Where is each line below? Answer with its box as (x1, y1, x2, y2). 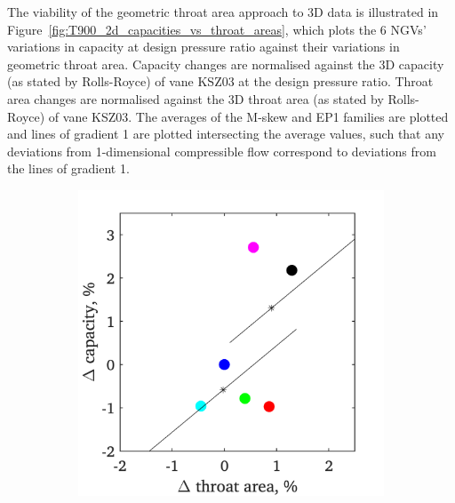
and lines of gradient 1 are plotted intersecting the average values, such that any (7, 124, 444, 143)
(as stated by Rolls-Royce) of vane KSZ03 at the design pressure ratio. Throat (7, 72, 434, 91)
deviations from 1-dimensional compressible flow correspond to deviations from (7, 141, 436, 160)
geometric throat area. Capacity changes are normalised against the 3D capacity (7, 54, 444, 73)
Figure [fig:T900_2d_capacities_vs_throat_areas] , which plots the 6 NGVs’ (7, 20, 427, 38)
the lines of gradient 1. (7, 159, 130, 178)
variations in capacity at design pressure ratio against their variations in (7, 37, 400, 56)
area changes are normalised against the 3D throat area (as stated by (7, 89, 384, 108)
